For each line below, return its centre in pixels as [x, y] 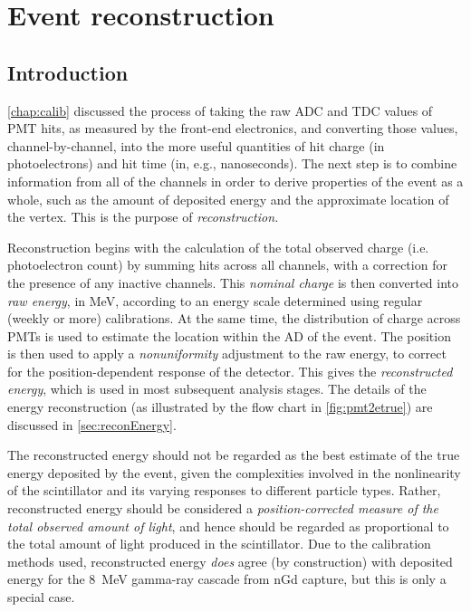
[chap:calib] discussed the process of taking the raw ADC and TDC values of [220, 110]
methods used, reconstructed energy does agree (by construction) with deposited [230, 561]
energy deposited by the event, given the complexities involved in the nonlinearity [234, 472]
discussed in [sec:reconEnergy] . [92, 424]
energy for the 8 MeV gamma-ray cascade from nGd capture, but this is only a [227, 579]
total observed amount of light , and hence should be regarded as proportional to [228, 526]
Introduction [68, 72]
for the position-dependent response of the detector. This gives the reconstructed [230, 371]
